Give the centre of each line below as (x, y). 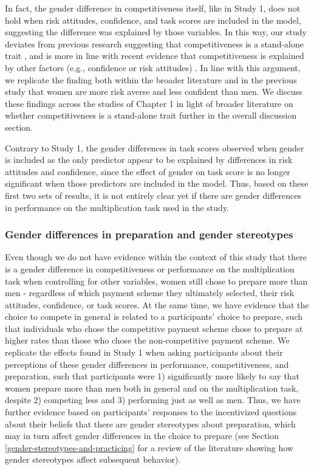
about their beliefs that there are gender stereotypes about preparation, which (150, 423)
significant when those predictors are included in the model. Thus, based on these (157, 183)
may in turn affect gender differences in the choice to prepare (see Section (142, 436)
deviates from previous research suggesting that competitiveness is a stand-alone (154, 43)
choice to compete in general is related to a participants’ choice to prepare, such (154, 316)
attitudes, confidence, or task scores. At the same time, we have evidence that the (157, 304)
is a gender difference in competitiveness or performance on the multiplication (150, 268)
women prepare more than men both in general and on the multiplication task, (152, 388)
